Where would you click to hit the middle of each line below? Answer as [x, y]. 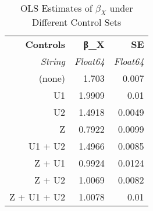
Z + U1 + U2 [37, 197]
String [53, 61]
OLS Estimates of [56, 8]
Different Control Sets [77, 22]
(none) [52, 78]
